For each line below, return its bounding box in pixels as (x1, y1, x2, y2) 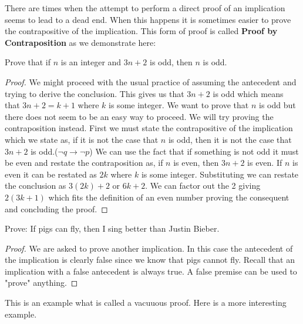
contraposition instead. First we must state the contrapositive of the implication (5, 122, 293, 134)
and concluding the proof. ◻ (5, 202, 108, 215)
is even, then (173, 156, 219, 169)
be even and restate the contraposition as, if (5, 156, 163, 169)
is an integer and (60, 56, 122, 68)
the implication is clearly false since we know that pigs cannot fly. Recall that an (5, 253, 295, 266)
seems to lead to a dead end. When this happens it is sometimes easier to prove (5, 13, 291, 25)
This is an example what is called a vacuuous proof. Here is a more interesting (5, 296, 287, 309)
